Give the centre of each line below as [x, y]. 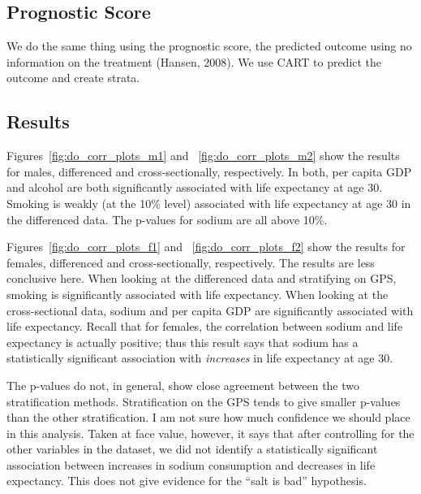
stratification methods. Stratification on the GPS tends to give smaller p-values [204, 401]
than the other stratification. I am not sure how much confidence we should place [208, 417]
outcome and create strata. [73, 78]
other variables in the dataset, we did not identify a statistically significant [192, 449]
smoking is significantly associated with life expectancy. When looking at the [198, 294]
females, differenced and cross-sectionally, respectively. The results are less [191, 262]
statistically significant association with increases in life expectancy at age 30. [200, 358]
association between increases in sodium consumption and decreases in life [191, 464]
